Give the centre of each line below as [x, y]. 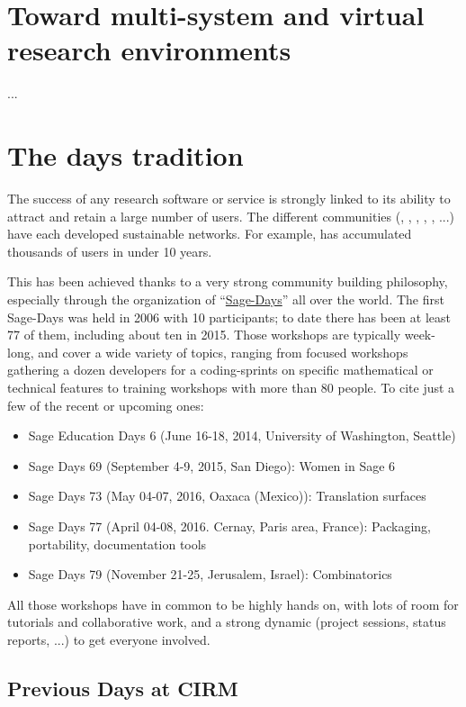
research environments [149, 50]
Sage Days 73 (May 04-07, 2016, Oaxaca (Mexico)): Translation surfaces [227, 496]
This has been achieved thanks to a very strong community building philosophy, [228, 281]
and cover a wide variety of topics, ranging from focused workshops [223, 352]
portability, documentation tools [117, 544]
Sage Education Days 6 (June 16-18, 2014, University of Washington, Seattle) [242, 435]
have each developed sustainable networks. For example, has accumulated [210, 234]
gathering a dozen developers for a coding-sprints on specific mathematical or [220, 370]
